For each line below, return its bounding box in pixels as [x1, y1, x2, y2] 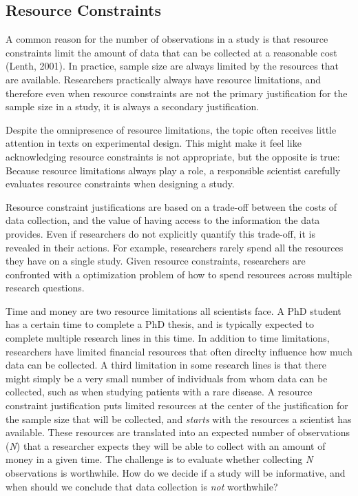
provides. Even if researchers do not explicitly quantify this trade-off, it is [6, 226, 315, 240]
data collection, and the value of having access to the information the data [6, 213, 320, 227]
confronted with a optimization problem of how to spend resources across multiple [6, 267, 352, 281]
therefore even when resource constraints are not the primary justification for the [6, 85, 348, 100]
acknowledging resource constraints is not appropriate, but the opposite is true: [6, 149, 340, 163]
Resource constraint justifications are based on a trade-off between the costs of [6, 199, 337, 214]
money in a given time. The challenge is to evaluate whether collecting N [6, 452, 313, 466]
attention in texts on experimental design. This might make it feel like [6, 136, 302, 150]
